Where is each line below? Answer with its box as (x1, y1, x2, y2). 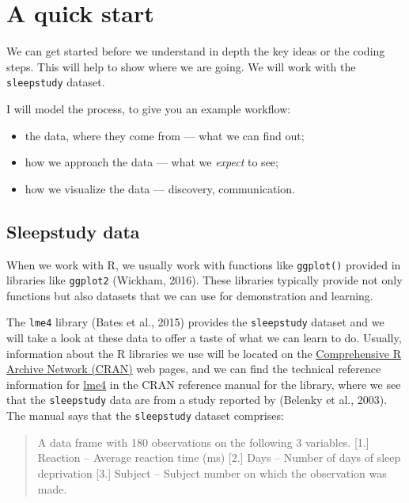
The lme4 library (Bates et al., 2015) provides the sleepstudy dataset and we (6, 314, 384, 330)
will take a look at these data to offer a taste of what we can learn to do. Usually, (6, 330, 402, 346)
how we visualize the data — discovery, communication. (25, 180, 296, 196)
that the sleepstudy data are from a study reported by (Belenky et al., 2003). (6, 391, 388, 408)
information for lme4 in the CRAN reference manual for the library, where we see (6, 375, 401, 392)
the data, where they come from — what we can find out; (25, 127, 305, 143)
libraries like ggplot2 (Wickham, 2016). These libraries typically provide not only (6, 272, 403, 288)
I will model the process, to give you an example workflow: (6, 100, 291, 116)
